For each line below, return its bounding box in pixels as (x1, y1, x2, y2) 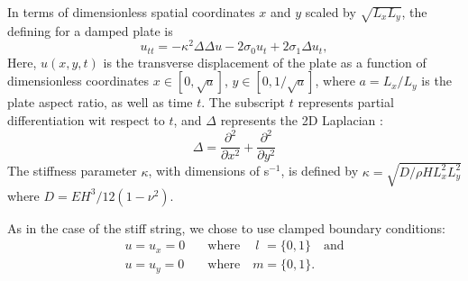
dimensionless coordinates (7, 71, 150, 90)
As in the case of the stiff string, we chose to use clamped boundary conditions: (7, 218, 445, 237)
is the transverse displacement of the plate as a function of (103, 52, 427, 71)
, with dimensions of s (148, 161, 270, 180)
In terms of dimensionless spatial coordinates (7, 3, 255, 21)
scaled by (305, 3, 356, 21)
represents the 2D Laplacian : (220, 111, 383, 130)
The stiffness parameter (7, 161, 137, 180)
